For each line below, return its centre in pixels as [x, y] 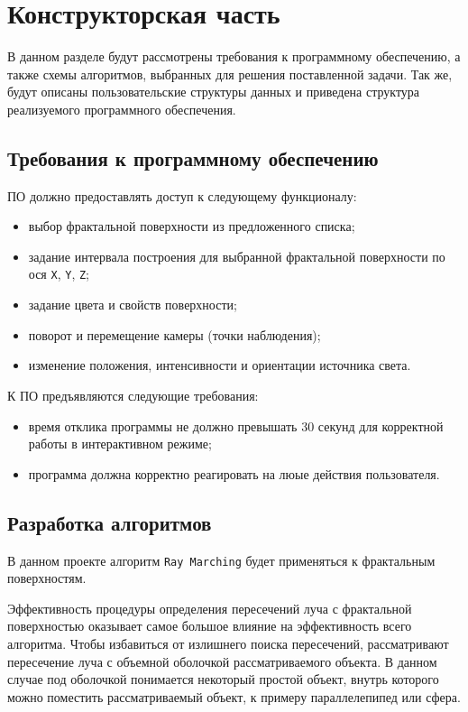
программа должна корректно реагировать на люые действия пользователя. [234, 473]
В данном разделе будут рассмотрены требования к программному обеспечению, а [234, 56]
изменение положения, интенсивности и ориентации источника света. [220, 365]
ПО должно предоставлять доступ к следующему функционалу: [182, 195]
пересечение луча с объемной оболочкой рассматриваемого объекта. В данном [222, 661]
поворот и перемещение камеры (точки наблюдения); [174, 334]
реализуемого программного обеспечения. [122, 109]
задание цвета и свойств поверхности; [133, 305]
